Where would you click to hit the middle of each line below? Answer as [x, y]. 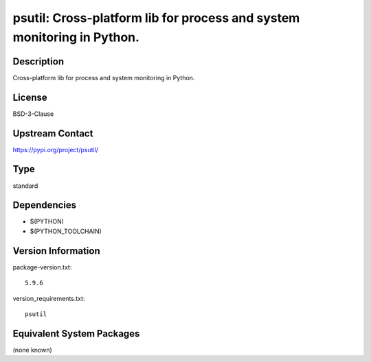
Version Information [56, 251]
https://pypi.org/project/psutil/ [56, 149]
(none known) [33, 350]
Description [38, 61]
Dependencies [45, 205]
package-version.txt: [42, 267]
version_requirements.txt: [49, 298]
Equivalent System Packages [76, 334]
